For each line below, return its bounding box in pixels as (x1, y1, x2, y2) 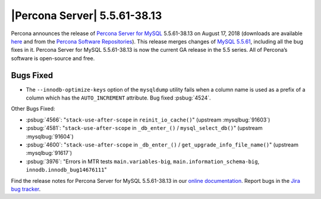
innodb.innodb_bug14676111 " (26, 166, 107, 173)
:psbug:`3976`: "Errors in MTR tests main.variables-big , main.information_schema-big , (26, 158, 260, 165)
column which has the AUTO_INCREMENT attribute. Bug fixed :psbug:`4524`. (26, 94, 211, 101)
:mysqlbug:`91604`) (26, 133, 74, 140)
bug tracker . (11, 185, 41, 192)
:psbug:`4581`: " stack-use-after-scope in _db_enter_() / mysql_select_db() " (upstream (26, 125, 263, 132)
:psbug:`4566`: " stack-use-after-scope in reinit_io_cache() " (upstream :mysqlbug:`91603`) (26, 116, 270, 123)
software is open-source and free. (11, 54, 95, 62)
